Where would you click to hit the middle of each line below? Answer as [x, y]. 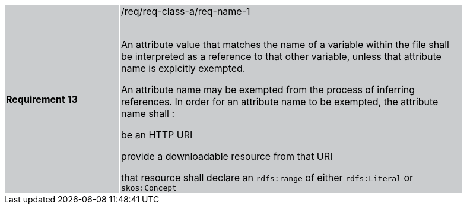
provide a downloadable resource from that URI [227, 156]
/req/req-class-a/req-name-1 [186, 11]
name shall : [148, 113]
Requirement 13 [42, 99]
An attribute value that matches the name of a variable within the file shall [285, 45]
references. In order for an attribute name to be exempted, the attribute [280, 102]
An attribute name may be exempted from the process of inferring [268, 90]
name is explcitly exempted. [183, 68]
